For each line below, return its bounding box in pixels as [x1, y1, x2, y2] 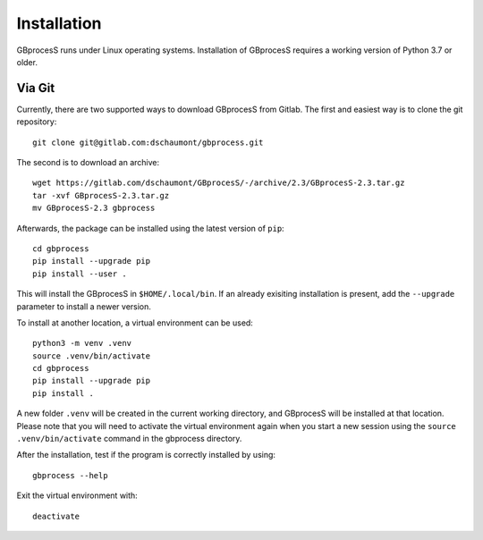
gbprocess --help [32, 470, 108, 480]
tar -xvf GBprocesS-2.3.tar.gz [32, 190, 170, 200]
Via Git [16, 80, 55, 96]
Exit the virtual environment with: [16, 490, 138, 501]
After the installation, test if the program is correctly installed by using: [16, 450, 276, 460]
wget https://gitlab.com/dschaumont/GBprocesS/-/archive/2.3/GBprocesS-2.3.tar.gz [32, 178, 405, 188]
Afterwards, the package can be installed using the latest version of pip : [16, 223, 285, 233]
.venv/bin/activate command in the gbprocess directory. [16, 434, 242, 444]
